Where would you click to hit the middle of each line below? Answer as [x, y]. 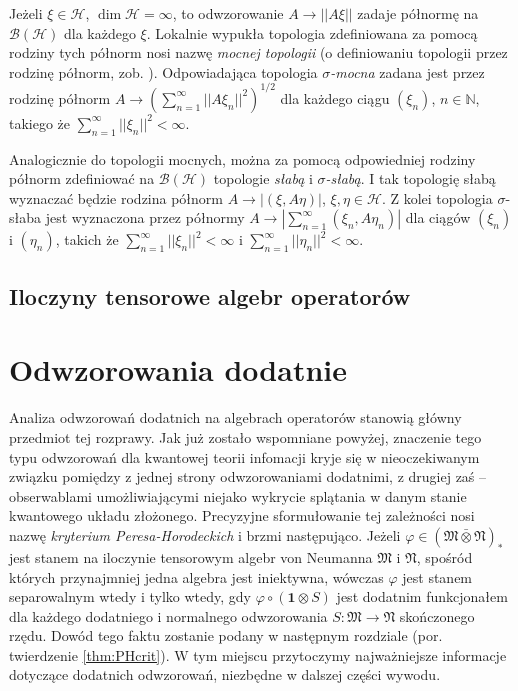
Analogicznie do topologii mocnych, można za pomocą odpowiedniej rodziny [242, 158]
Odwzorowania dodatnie [178, 369]
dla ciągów [438, 217]
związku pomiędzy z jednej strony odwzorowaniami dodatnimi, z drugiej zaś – [248, 476]
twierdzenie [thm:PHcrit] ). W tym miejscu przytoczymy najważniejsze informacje [258, 654]
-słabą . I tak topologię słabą [410, 178]
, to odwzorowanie [228, 13]
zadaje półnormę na [418, 13]
